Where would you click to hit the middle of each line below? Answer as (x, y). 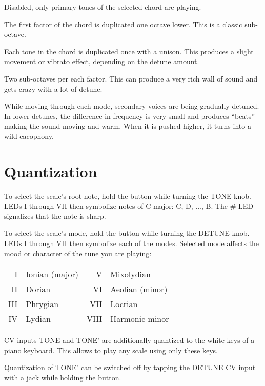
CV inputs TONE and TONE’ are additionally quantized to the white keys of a (129, 340)
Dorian (38, 289)
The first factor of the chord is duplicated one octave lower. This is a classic (123, 24)
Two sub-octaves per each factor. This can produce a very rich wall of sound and (131, 78)
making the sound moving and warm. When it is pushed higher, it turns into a (128, 126)
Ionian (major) (52, 274)
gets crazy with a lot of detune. (53, 88)
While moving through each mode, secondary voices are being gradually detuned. (132, 106)
